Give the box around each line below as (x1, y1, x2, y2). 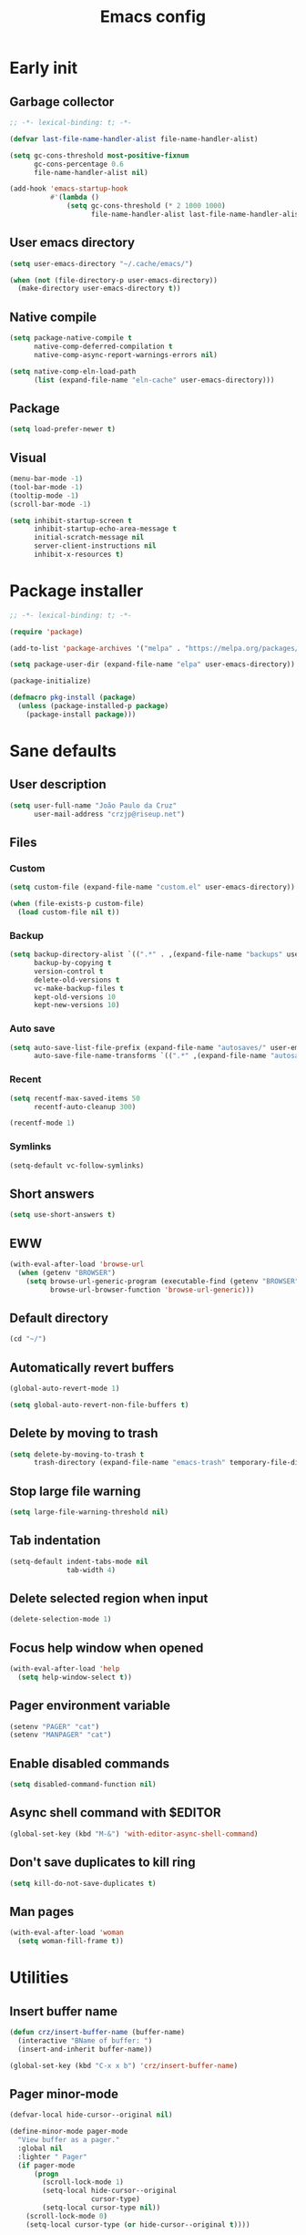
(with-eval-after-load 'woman (9, 1928, 125, 1938)
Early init (9, 57, 78, 78)
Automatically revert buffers (9, 1360, 175, 1375)
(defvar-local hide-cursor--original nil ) (9, 2110, 173, 2120)
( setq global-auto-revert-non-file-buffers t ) (9, 1400, 189, 1409)
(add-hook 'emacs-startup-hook (9, 184, 128, 193)
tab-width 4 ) (66, 1565, 117, 1574)
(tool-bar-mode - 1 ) (9, 482, 84, 491)
